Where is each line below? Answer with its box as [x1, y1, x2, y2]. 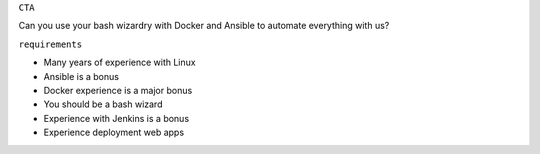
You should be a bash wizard [43, 98, 163, 110]
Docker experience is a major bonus [43, 84, 193, 96]
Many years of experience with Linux [43, 56, 196, 69]
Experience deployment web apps [43, 126, 185, 139]
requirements [18, 38, 83, 50]
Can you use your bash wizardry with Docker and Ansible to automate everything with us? [18, 20, 390, 32]
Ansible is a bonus [43, 70, 120, 82]
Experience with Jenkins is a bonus [43, 112, 190, 124]
